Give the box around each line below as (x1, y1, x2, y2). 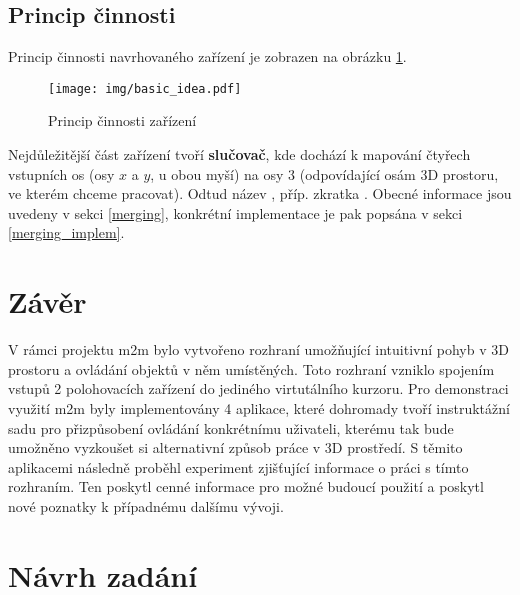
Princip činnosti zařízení (48, 110, 197, 131)
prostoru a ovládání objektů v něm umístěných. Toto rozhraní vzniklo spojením (8, 358, 495, 379)
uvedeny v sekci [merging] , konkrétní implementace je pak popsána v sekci (8, 202, 463, 223)
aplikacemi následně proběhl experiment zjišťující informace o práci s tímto (8, 456, 469, 477)
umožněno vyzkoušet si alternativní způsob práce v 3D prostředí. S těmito (8, 437, 463, 458)
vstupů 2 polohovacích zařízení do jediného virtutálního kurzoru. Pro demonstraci (8, 378, 509, 399)
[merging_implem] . (8, 222, 125, 243)
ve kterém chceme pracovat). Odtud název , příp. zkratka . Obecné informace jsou (8, 183, 512, 204)
